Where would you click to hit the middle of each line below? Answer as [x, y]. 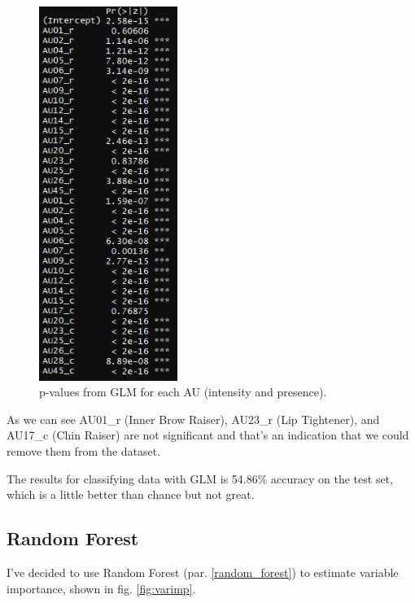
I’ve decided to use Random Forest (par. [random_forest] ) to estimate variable [203, 572]
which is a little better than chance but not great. [131, 494]
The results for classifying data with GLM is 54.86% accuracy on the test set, [200, 478]
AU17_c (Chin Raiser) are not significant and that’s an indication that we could [208, 435]
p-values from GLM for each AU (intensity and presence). [183, 392]
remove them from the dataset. [84, 450]
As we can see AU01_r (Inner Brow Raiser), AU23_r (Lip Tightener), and [193, 419]
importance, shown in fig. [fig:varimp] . [101, 588]
